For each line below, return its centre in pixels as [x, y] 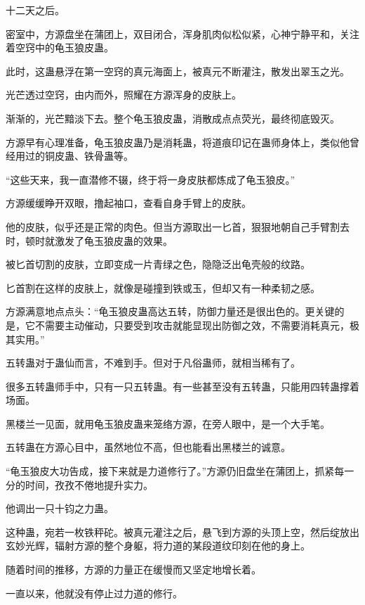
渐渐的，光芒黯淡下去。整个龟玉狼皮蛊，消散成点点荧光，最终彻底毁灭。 [173, 118]
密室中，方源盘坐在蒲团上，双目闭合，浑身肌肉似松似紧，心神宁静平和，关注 [182, 33]
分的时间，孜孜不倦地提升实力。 [79, 484]
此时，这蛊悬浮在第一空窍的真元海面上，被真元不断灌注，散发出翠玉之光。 [178, 71]
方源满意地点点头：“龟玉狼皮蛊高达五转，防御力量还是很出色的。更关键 [170, 311]
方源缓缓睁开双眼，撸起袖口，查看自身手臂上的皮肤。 [128, 203]
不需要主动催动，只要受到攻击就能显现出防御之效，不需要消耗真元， [192, 325]
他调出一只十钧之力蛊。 [60, 508]
